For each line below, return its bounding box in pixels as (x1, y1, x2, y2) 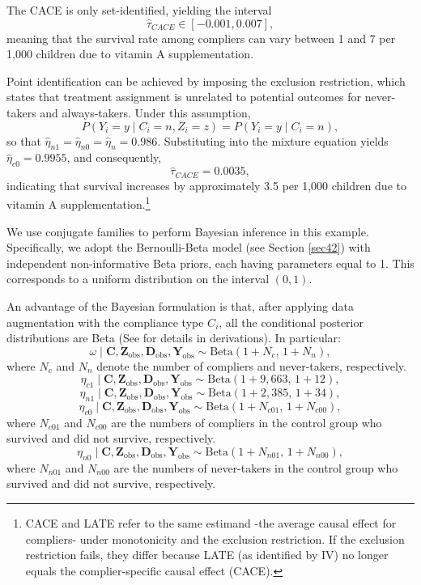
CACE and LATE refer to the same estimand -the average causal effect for (25, 514, 397, 531)
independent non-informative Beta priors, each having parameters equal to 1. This (6, 254, 415, 271)
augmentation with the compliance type (6, 313, 204, 330)
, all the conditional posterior (219, 313, 364, 330)
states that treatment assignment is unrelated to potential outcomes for (6, 88, 362, 105)
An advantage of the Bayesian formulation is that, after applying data (6, 298, 355, 315)
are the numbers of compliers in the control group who (111, 413, 382, 430)
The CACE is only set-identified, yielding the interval (6, 2, 272, 18)
